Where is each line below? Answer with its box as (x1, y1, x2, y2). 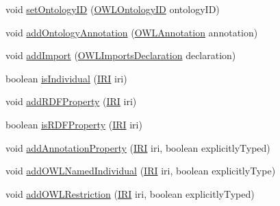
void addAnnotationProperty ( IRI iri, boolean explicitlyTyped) (5, 140, 270, 154)
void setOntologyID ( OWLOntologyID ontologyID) (5, 2, 220, 16)
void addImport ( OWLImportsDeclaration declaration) (5, 48, 236, 62)
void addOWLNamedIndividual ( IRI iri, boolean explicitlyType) (5, 163, 276, 178)
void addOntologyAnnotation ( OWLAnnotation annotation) (5, 25, 258, 39)
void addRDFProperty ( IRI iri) (5, 94, 137, 108)
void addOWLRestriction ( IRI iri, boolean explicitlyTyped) (5, 186, 255, 201)
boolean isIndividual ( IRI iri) (5, 71, 127, 85)
